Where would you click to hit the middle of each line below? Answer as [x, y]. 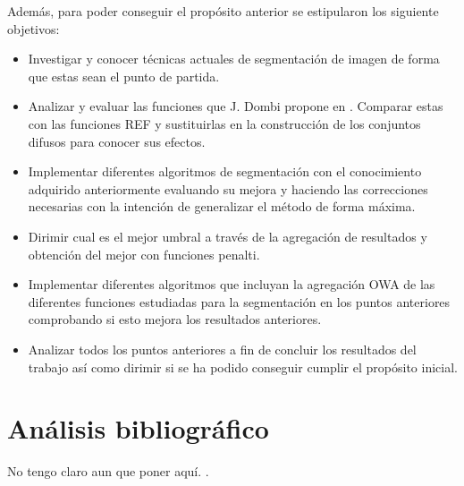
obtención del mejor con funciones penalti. [144, 254]
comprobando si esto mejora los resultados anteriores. [175, 319]
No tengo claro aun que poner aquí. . [108, 471]
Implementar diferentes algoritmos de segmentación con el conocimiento [225, 171]
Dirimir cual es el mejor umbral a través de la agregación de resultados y [228, 236]
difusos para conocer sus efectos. [117, 141]
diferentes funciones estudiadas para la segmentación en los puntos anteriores [239, 301]
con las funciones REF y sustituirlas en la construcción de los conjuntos [224, 123]
